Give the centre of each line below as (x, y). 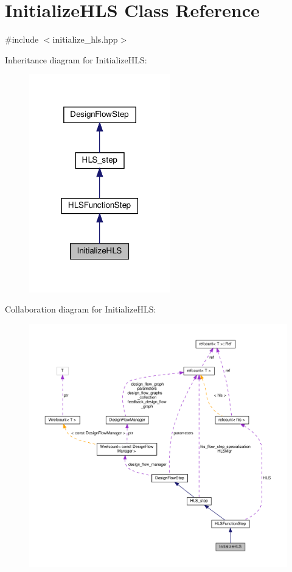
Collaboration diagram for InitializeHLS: (81, 309)
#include (22, 39)
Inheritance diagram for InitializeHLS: (76, 59)
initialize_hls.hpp (85, 39)
